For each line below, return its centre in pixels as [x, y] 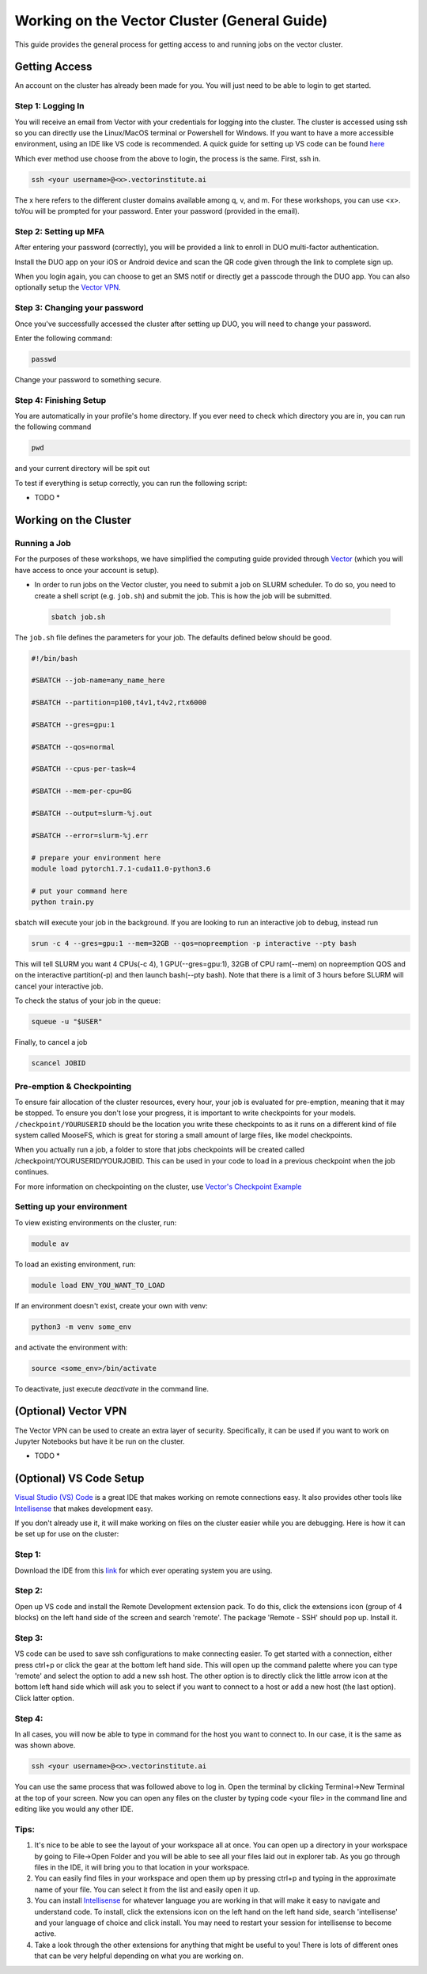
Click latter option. [44, 1698]
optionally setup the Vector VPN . [68, 287]
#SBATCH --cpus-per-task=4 [83, 769]
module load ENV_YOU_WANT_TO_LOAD [98, 1285]
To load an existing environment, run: [75, 1264]
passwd [44, 359]
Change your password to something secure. [88, 379]
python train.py [63, 902]
